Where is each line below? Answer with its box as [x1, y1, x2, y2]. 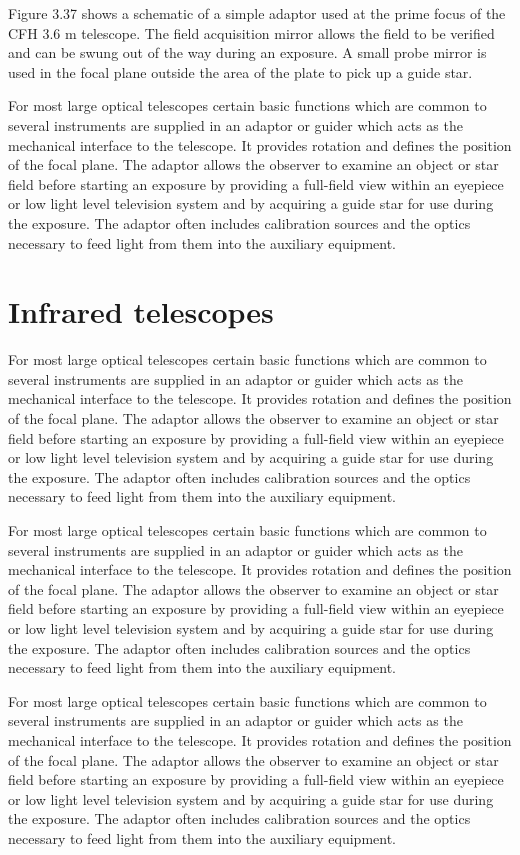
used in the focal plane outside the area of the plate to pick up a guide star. [8, 61, 473, 82]
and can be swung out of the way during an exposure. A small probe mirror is [8, 42, 487, 63]
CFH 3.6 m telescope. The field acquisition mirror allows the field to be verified [8, 22, 495, 43]
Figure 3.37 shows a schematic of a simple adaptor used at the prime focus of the [8, 3, 506, 23]
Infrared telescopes [8, 291, 274, 332]
